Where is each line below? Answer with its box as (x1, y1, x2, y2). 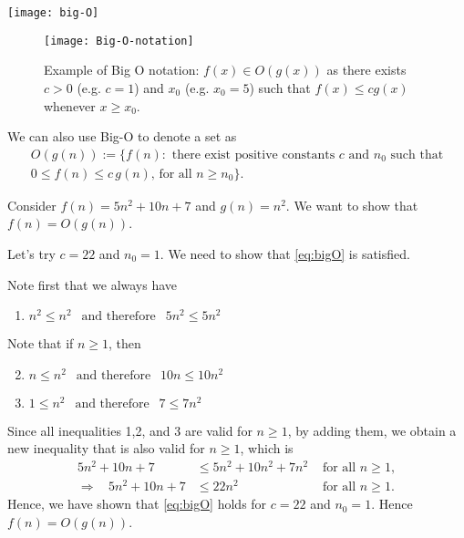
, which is (240, 439, 294, 458)
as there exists (326, 60, 407, 79)
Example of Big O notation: (44, 60, 200, 79)
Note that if (7, 334, 74, 353)
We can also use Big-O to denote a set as (7, 127, 237, 146)
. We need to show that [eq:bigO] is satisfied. (160, 243, 410, 263)
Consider (7, 195, 57, 214)
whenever (44, 96, 96, 115)
